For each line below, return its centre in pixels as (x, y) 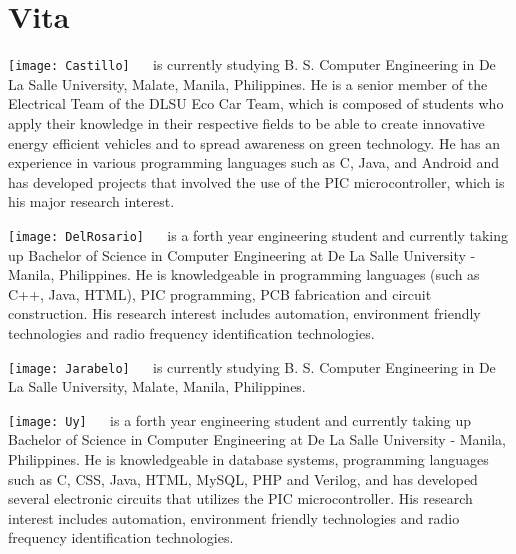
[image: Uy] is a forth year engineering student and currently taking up (239, 419)
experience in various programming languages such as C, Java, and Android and (254, 162)
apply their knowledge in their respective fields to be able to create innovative (246, 122)
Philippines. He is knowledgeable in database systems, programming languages (248, 459)
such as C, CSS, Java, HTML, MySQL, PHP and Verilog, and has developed (243, 478)
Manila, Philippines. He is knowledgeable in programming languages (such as (244, 274)
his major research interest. (91, 201)
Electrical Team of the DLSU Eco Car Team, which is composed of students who (256, 103)
